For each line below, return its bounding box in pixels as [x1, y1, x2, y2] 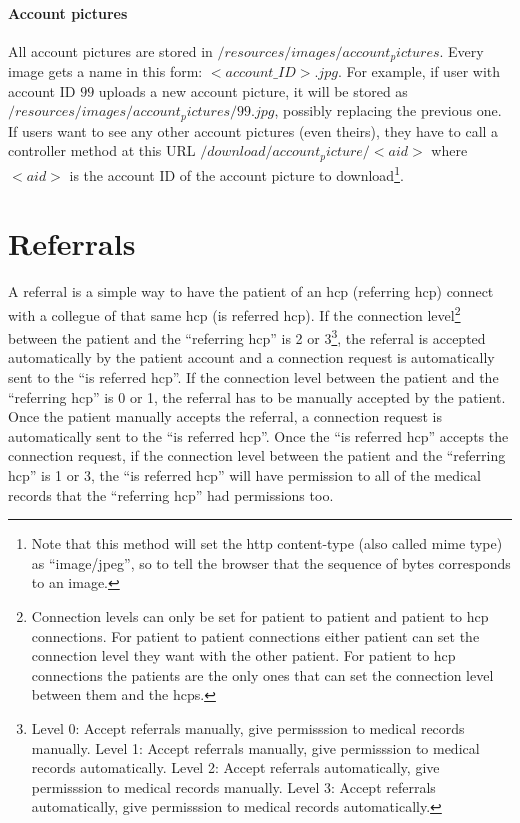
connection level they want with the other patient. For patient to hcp [31, 645, 456, 666]
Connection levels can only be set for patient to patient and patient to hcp [31, 605, 489, 626]
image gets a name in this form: [8, 61, 203, 82]
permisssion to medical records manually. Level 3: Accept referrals [31, 776, 436, 797]
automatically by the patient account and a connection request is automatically [8, 347, 495, 368]
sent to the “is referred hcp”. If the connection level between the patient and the [8, 367, 499, 387]
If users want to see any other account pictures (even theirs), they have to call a [8, 120, 499, 141]
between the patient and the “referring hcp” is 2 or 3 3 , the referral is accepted [8, 325, 486, 348]
